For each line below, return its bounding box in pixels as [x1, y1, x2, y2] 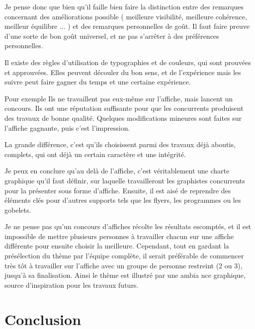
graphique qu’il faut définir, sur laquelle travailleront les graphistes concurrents [4, 175, 245, 185]
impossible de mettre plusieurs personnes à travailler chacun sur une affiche [4, 231, 234, 241]
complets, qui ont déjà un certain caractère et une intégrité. [4, 149, 186, 159]
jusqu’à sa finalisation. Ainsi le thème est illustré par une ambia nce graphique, [4, 270, 246, 280]
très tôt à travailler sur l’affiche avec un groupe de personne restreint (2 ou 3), [4, 260, 243, 270]
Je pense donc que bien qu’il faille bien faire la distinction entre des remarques [4, 1, 244, 11]
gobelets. [4, 204, 31, 215]
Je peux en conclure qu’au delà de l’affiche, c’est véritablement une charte [4, 165, 230, 176]
